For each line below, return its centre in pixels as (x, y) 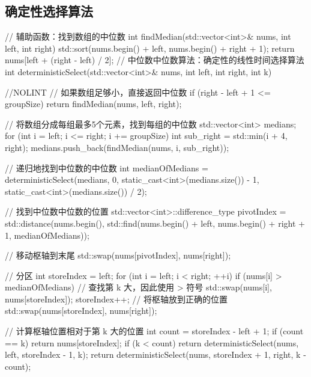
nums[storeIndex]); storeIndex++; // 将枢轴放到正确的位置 (116, 299)
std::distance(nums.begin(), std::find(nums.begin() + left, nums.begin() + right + (155, 223)
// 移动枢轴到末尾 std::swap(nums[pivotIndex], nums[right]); (118, 255)
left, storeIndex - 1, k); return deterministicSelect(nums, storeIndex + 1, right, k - (155, 354)
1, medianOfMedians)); (47, 235)
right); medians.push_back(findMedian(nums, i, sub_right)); (117, 147)
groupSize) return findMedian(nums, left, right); (93, 104)
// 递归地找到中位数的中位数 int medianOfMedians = (107, 167)
